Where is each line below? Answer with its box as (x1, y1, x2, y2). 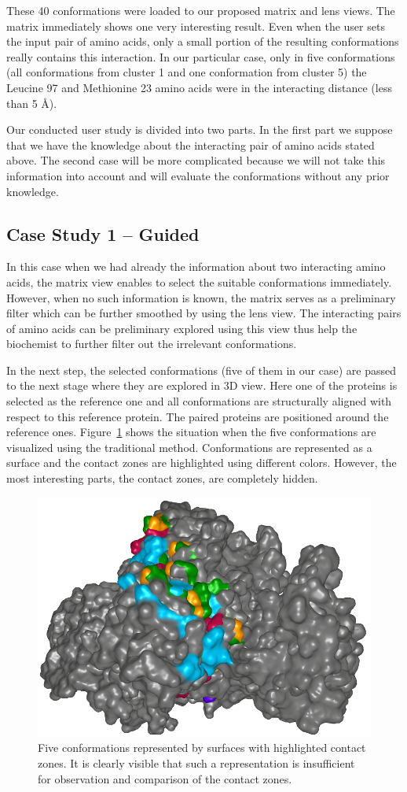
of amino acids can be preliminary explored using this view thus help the (6, 320, 357, 336)
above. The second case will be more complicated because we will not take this (6, 152, 386, 168)
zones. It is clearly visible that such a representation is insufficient (38, 755, 355, 772)
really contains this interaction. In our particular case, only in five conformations (6, 48, 395, 65)
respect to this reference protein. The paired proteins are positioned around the (6, 408, 389, 424)
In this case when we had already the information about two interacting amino (6, 258, 386, 275)
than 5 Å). (6, 94, 57, 111)
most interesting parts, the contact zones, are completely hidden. (6, 470, 318, 487)
